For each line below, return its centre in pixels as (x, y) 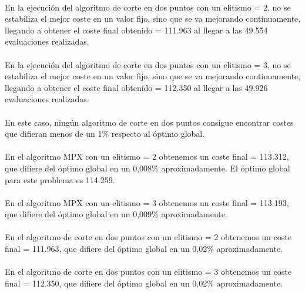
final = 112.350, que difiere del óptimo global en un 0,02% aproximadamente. (144, 283)
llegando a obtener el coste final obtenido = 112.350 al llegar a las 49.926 (136, 87)
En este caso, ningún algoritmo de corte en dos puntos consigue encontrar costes (149, 122)
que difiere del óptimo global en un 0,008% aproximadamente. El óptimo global (148, 168)
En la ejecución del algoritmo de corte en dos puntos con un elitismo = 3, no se (148, 64)
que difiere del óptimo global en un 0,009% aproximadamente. (116, 214)
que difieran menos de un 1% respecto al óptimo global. (105, 134)
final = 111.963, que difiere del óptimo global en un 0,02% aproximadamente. (144, 249)
